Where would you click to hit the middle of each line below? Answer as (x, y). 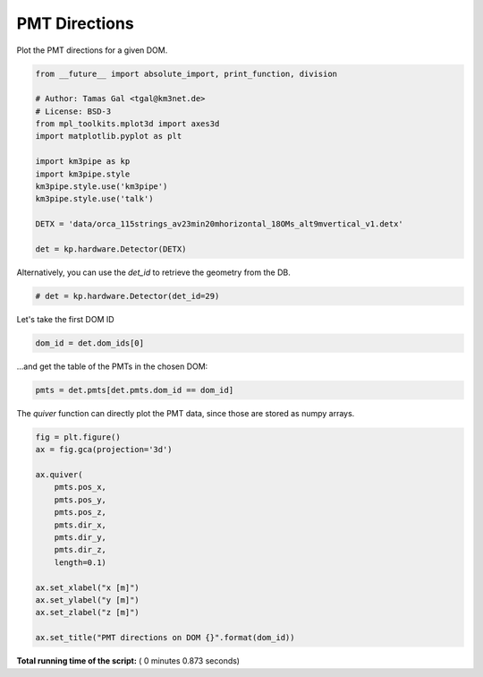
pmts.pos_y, (80, 500)
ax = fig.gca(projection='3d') (104, 450)
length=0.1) (80, 562)
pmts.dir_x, (80, 525)
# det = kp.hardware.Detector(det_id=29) (127, 296)
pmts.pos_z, (80, 512)
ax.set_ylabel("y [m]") (88, 600)
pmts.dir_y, (80, 537)
